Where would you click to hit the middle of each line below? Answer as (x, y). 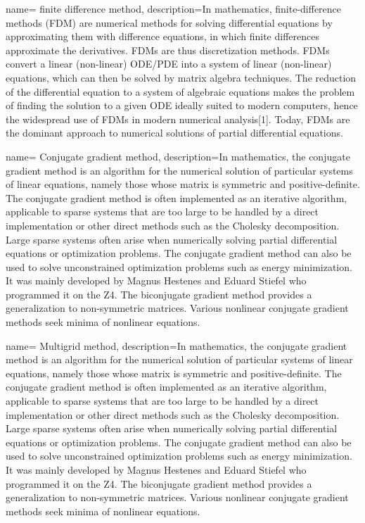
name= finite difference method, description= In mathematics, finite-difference (174, 8)
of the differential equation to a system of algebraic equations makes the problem (180, 91)
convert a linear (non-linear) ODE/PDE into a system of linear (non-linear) (169, 64)
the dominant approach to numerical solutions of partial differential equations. (174, 133)
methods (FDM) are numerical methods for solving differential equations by (169, 22)
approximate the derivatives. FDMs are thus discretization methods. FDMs (168, 50)
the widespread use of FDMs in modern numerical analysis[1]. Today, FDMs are (178, 119)
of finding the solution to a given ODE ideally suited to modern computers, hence (182, 105)
